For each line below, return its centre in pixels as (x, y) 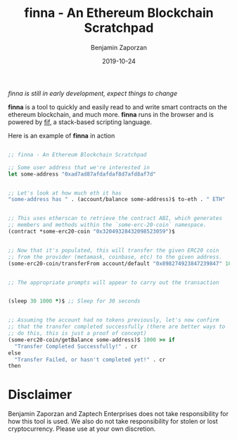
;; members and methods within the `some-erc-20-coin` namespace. (107, 225)
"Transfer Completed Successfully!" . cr (76, 346)
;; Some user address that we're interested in (79, 167)
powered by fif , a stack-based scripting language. (80, 122)
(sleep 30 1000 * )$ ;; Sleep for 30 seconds (74, 301)
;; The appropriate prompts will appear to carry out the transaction (114, 282)
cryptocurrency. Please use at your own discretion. (82, 429)
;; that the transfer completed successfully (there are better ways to (117, 327)
